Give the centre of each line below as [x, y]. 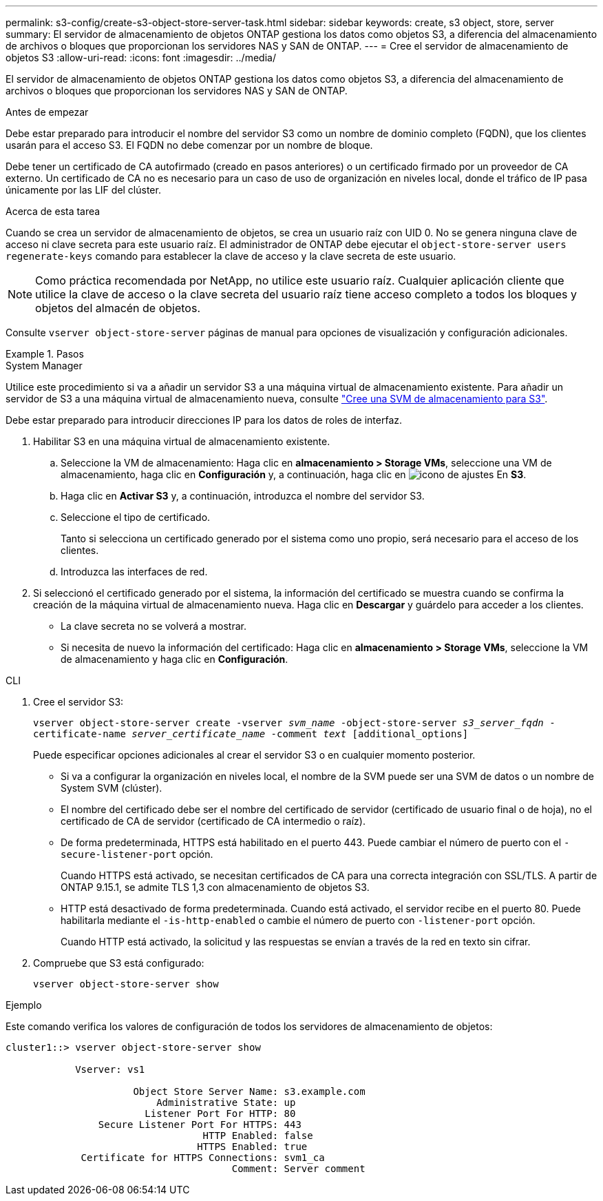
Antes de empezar [47, 112]
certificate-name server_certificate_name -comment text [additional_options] [251, 734]
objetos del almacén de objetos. [118, 308]
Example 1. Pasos [45, 354]
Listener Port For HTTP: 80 [220, 1113]
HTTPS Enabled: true [252, 1147]
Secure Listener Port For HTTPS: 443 [200, 1125]
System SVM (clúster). [112, 788]
